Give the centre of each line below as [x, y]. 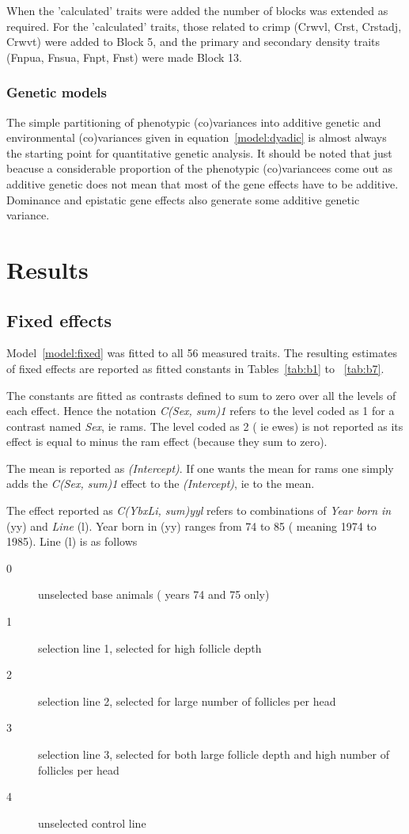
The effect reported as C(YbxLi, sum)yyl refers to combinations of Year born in [199, 510]
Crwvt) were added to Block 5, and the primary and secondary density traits [193, 42]
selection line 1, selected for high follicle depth [150, 647]
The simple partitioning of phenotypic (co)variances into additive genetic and [194, 122]
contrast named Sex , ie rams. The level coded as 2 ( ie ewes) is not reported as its [205, 426]
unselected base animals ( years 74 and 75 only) [154, 594]
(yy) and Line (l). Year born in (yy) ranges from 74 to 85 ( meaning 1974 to [191, 526]
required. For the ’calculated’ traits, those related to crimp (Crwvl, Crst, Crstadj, [204, 26]
